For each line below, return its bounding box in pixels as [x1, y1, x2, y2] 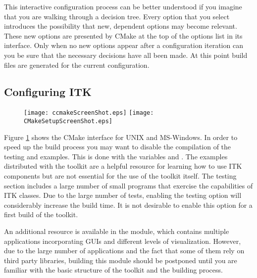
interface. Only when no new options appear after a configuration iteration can [4, 40, 243, 50]
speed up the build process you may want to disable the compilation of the [4, 141, 231, 152]
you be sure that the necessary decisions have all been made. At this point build [4, 49, 248, 60]
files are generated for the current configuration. [4, 59, 150, 70]
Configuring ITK [4, 84, 92, 99]
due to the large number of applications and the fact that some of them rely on [4, 245, 245, 256]
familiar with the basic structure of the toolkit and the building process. [4, 265, 223, 275]
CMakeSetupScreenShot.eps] [24, 118, 112, 125]
